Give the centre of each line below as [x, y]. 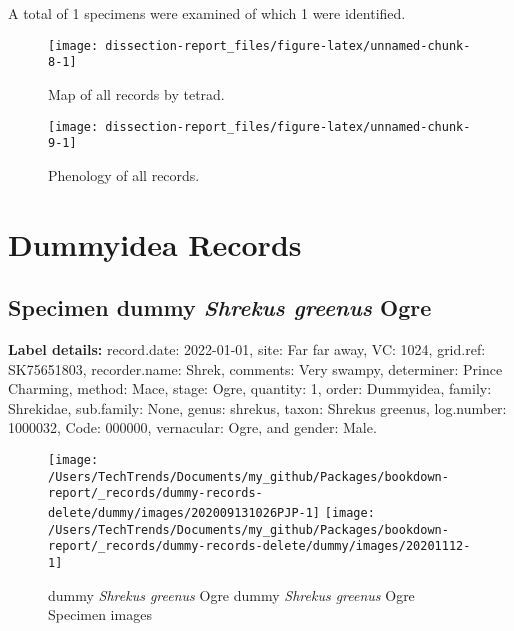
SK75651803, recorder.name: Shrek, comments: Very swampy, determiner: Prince [255, 368]
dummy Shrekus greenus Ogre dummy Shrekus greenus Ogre [231, 594]
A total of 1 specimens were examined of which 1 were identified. [207, 13]
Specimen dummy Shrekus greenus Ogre [220, 307]
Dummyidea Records [155, 243]
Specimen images [100, 614]
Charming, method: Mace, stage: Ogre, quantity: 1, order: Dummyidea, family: [250, 388]
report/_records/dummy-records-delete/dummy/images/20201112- [259, 546]
